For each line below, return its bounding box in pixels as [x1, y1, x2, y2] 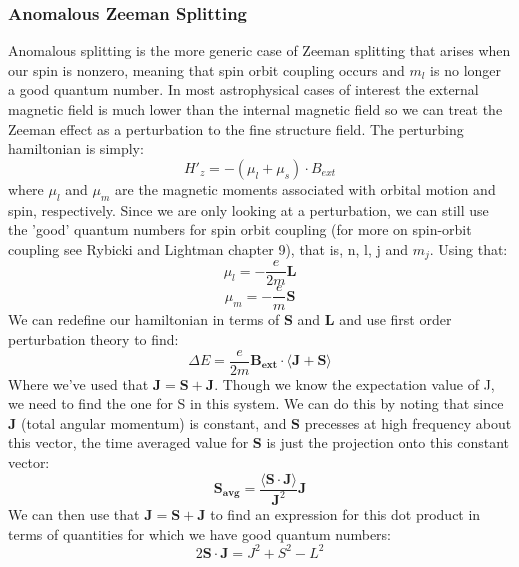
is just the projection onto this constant [266, 432, 510, 453]
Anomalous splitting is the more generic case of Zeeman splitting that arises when [8, 40, 511, 61]
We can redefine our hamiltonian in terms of [8, 309, 280, 330]
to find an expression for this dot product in [210, 503, 481, 524]
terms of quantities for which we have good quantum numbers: [8, 523, 392, 544]
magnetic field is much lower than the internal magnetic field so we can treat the [8, 99, 503, 119]
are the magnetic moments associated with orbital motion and [115, 178, 496, 199]
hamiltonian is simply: [8, 138, 144, 159]
